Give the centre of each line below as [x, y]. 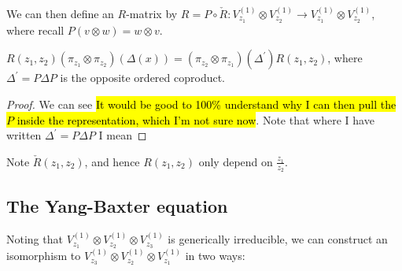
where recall [35, 30]
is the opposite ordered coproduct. [142, 78]
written [24, 135]
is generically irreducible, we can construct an [278, 239]
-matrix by [152, 13]
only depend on [236, 161]
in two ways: [215, 256]
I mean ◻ [123, 135]
